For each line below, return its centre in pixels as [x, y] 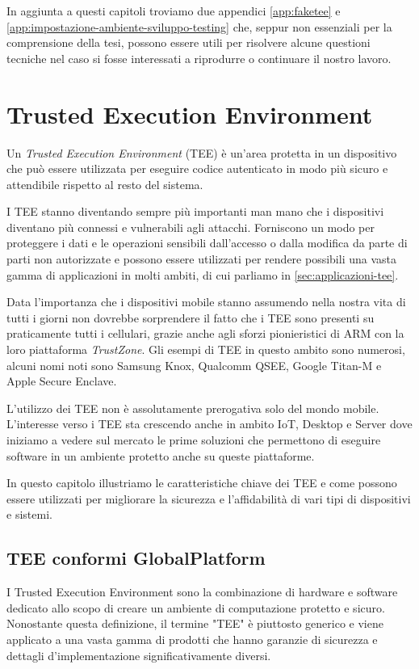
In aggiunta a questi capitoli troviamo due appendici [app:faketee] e [174, 11]
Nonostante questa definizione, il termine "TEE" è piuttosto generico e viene [195, 623]
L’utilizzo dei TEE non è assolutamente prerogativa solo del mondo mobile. [193, 408]
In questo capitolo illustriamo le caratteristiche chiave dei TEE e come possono [202, 483]
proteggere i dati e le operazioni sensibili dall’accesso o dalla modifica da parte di [207, 243]
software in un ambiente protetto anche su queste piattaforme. [161, 455]
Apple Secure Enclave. [62, 381]
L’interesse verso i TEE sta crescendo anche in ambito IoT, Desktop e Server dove [209, 424]
